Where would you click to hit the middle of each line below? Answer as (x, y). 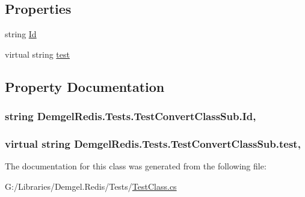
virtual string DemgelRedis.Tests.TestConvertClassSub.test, (153, 143)
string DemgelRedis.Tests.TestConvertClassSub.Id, (131, 116)
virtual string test (37, 54)
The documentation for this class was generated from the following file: (136, 166)
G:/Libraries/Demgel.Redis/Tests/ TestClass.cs (91, 186)
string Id (21, 34)
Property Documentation (85, 86)
